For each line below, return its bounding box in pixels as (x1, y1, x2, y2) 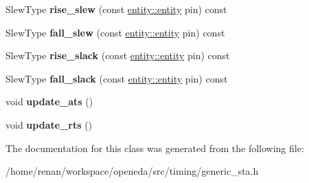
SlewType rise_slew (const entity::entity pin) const (5, 2, 227, 16)
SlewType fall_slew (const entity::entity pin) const (5, 25, 225, 39)
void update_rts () (5, 117, 93, 131)
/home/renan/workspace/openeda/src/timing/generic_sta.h (5, 164, 259, 178)
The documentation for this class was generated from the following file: (5, 140, 304, 155)
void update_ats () (5, 94, 93, 109)
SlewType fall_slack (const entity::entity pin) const (5, 71, 228, 85)
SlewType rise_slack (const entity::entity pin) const (5, 48, 230, 63)
